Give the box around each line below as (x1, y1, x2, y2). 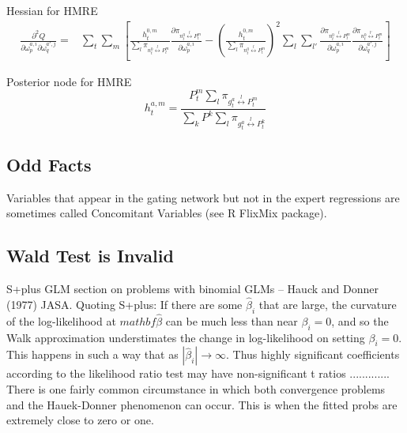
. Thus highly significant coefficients (225, 346, 400, 363)
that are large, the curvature (258, 296, 397, 312)
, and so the (331, 312, 389, 329)
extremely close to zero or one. (6, 412, 154, 428)
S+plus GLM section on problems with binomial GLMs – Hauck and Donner (6, 280, 379, 296)
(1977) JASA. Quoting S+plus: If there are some (6, 296, 243, 312)
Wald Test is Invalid (6, 243, 174, 268)
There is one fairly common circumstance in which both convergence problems (6, 380, 386, 397)
